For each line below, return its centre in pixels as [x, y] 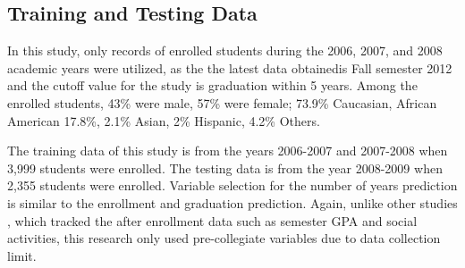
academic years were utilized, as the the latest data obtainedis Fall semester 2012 [230, 67]
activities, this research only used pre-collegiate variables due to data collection [224, 238]
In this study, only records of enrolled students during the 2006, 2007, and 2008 [225, 50]
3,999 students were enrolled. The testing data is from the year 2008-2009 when [225, 167]
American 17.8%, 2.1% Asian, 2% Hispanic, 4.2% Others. [164, 120]
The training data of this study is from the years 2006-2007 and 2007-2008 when [228, 151]
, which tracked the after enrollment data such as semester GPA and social [212, 220]
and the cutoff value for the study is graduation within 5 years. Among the [212, 85]
